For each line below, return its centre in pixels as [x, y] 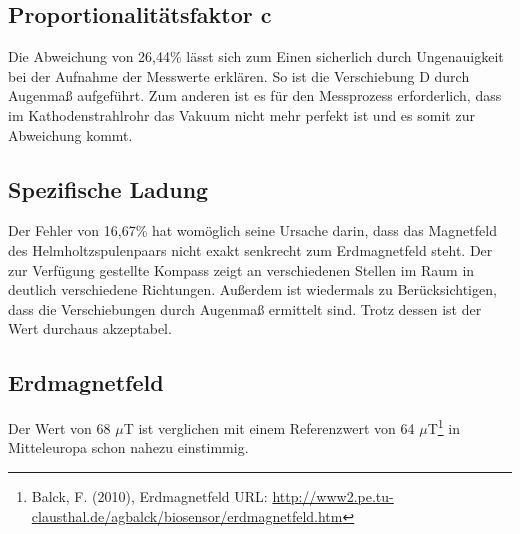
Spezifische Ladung [108, 188]
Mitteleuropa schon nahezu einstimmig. [128, 447]
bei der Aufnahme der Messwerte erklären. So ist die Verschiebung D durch [239, 75]
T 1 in [443, 426]
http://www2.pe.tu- [333, 495]
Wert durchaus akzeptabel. [90, 328]
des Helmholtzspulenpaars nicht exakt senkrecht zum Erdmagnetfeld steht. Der [250, 249]
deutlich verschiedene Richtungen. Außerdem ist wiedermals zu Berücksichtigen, [252, 289]
